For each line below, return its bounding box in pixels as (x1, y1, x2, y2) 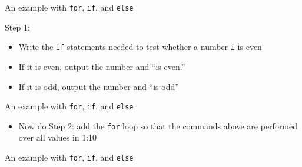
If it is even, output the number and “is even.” (18, 60, 185, 72)
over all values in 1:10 (18, 131, 97, 143)
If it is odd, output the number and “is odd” (18, 80, 179, 92)
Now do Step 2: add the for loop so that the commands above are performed (18, 119, 298, 132)
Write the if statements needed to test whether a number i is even (18, 41, 262, 53)
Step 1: (5, 21, 30, 33)
